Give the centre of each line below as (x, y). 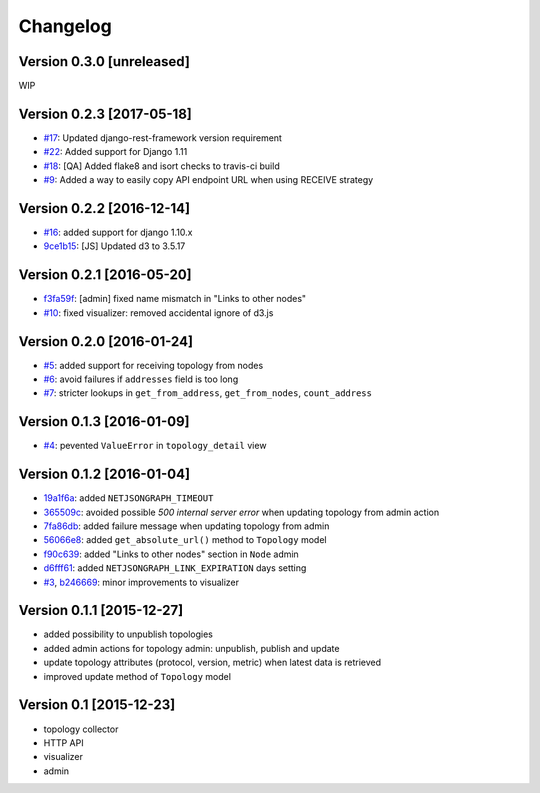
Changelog (65, 26)
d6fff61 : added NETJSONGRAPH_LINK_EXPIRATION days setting (175, 568)
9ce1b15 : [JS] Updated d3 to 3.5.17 (114, 246)
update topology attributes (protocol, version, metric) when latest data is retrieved (212, 662)
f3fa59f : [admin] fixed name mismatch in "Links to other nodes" (175, 299)
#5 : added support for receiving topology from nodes (153, 365)
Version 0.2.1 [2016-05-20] (105, 275)
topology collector (81, 729)
